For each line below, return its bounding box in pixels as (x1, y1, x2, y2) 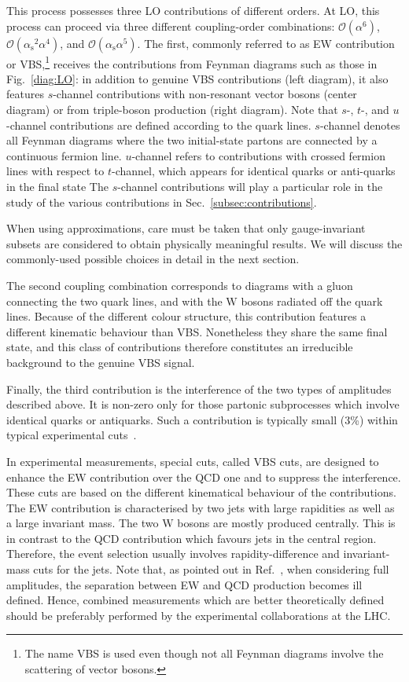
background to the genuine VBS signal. (6, 354, 195, 370)
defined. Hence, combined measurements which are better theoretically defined (6, 592, 385, 608)
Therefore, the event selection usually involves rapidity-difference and (6, 545, 340, 562)
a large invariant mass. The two (6, 515, 159, 531)
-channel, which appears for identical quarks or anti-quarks (111, 163, 396, 179)
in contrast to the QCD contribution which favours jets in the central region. (6, 530, 377, 546)
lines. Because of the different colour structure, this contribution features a (6, 308, 367, 324)
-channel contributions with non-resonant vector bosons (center (53, 86, 357, 102)
